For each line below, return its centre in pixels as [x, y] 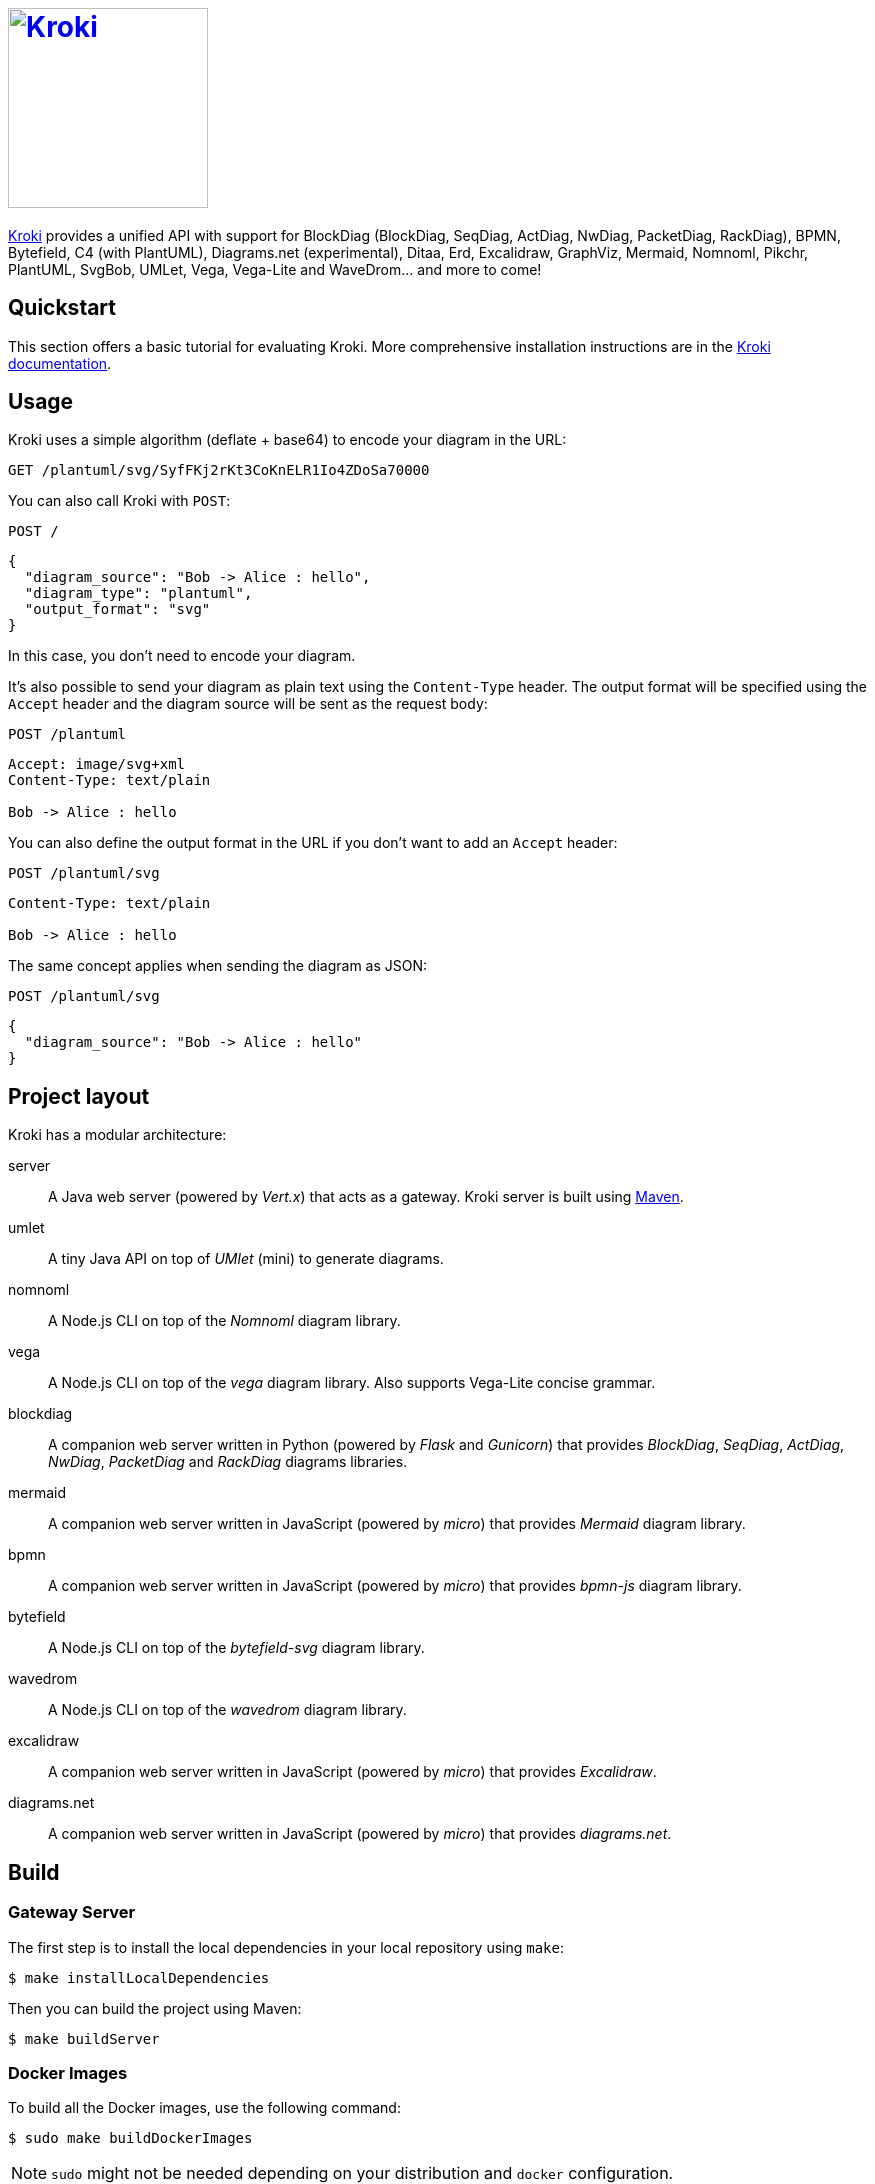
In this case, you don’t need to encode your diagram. [182, 656]
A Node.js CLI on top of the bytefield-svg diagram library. [236, 1648]
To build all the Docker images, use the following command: [204, 2108]
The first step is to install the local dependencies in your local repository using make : [286, 1947]
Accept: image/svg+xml [97, 764]
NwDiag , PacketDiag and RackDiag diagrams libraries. [228, 1462]
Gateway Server [72, 1912]
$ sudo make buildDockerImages [130, 2138]
